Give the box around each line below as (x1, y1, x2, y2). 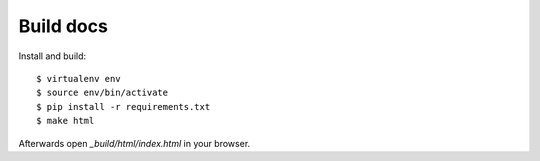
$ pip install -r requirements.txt (36, 101, 211, 112)
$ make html (36, 115, 95, 127)
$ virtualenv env (36, 73, 121, 84)
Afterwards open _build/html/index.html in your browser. (18, 137, 251, 149)
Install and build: (18, 50, 87, 62)
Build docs (18, 15, 109, 37)
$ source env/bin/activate (36, 87, 169, 99)
